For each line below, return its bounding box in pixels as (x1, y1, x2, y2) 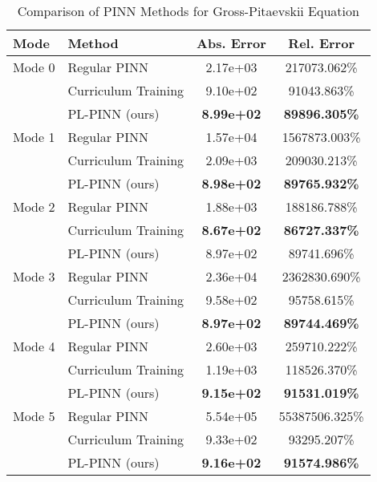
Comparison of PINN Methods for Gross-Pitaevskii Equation (17, 2, 359, 20)
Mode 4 (13, 337, 55, 355)
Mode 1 (13, 128, 55, 146)
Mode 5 (13, 407, 55, 425)
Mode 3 (13, 267, 55, 286)
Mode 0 (13, 58, 55, 76)
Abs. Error (197, 34, 266, 52)
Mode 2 (13, 197, 55, 216)
